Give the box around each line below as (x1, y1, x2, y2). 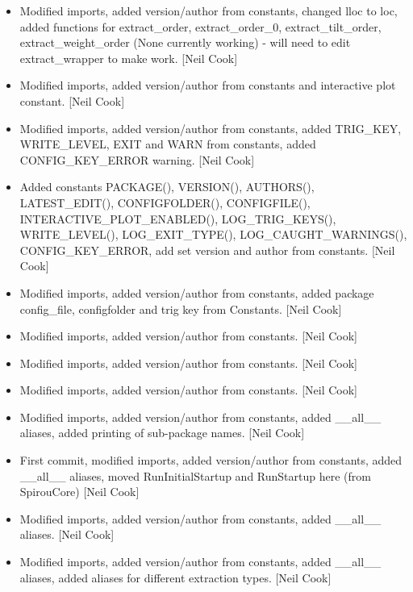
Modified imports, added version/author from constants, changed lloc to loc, (19, 2, 398, 19)
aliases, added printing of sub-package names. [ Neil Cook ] (19, 424, 305, 441)
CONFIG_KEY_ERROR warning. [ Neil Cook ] (19, 151, 255, 168)
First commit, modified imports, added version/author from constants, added (19, 452, 403, 469)
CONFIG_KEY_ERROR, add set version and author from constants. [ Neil (19, 241, 395, 258)
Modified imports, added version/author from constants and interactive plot (19, 77, 396, 94)
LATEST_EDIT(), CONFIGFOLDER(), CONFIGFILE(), (19, 194, 311, 211)
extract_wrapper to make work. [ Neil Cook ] (19, 49, 238, 66)
